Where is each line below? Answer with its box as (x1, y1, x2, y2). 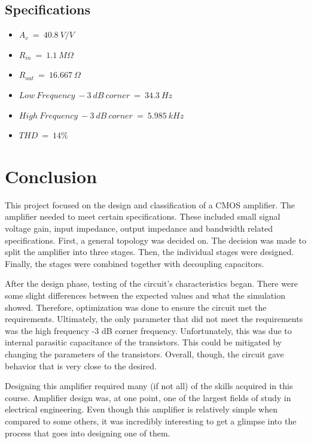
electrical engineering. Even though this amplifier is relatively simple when (5, 403, 278, 415)
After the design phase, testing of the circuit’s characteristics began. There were (5, 277, 298, 290)
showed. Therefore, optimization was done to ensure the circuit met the (5, 301, 267, 313)
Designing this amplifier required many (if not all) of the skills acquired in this (5, 380, 293, 392)
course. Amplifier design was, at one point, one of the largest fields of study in (5, 391, 291, 403)
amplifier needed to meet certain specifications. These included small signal (5, 210, 280, 223)
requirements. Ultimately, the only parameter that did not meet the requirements (5, 312, 303, 325)
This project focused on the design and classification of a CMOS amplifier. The (5, 198, 295, 211)
